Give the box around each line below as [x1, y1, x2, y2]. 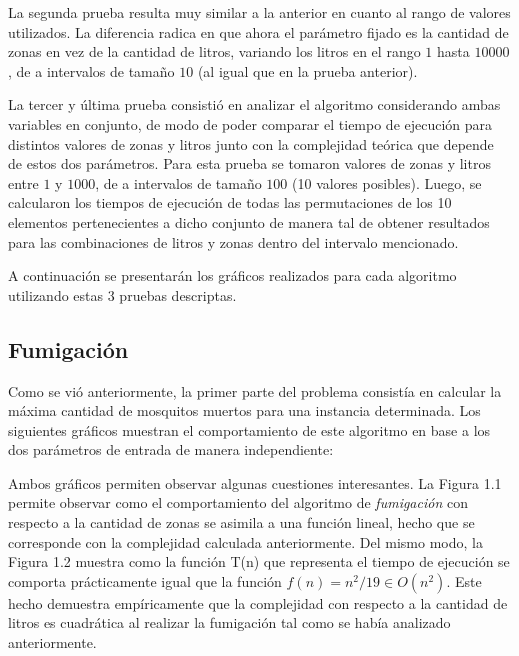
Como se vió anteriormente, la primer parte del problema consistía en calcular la [8, 380, 502, 401]
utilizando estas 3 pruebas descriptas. [8, 284, 237, 305]
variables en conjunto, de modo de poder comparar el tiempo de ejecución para [8, 113, 493, 134]
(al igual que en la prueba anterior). [197, 60, 418, 81]
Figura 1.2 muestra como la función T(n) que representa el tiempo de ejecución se [8, 551, 510, 572]
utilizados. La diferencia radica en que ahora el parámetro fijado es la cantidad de [8, 21, 509, 42]
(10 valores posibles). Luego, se [292, 172, 482, 193]
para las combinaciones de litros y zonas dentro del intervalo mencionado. [8, 231, 459, 252]
